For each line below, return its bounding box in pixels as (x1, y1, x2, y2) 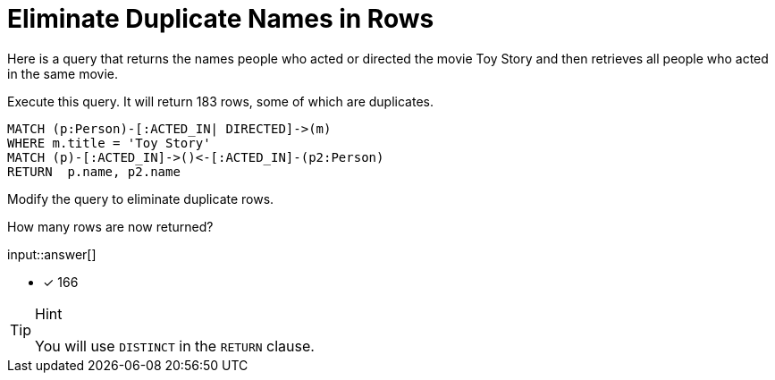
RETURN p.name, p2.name (7, 164, 181, 179)
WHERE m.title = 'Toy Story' (7, 135, 211, 150)
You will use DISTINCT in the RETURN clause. (35, 336, 315, 355)
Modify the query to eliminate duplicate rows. (7, 190, 274, 207)
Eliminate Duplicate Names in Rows (7, 4, 434, 34)
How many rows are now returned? (7, 218, 214, 234)
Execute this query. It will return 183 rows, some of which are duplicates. (7, 93, 434, 109)
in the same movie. (7, 65, 119, 81)
